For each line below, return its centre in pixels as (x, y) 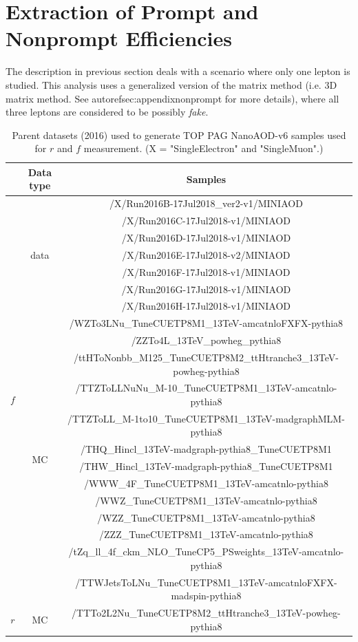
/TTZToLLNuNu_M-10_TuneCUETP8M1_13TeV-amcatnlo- (206, 388)
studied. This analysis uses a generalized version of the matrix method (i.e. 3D (171, 84)
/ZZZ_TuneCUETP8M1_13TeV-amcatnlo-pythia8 (206, 534)
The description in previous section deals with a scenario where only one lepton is (178, 71)
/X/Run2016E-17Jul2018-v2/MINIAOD (206, 254)
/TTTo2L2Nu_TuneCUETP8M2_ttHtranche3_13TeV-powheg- (206, 613)
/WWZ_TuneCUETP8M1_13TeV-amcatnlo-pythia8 (206, 500)
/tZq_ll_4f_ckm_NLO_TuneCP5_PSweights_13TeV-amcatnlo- (206, 552)
